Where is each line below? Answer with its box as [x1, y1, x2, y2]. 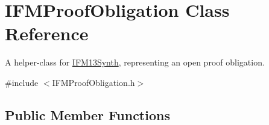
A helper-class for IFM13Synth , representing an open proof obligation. [5, 56, 265, 69]
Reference [5, 21, 89, 46]
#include [5, 76, 39, 88]
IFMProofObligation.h [52, 76, 135, 88]
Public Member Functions [5, 105, 170, 124]
